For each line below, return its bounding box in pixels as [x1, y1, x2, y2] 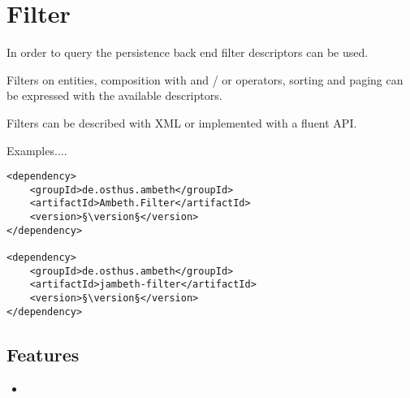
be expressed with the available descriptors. [6, 87, 222, 104]
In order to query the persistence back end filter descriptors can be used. [6, 44, 369, 61]
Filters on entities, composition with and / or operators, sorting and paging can [6, 71, 404, 88]
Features [6, 341, 80, 366]
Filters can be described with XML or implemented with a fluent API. [6, 114, 357, 131]
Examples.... [6, 141, 67, 158]
